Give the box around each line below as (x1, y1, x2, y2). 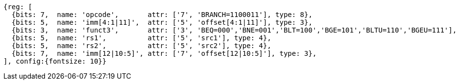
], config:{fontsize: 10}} (3, 57, 107, 65)
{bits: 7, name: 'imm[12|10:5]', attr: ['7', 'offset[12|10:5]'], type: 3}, (11, 50, 317, 57)
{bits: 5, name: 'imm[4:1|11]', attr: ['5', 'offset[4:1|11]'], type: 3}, (11, 18, 313, 26)
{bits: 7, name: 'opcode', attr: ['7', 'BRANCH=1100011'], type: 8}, (11, 11, 313, 18)
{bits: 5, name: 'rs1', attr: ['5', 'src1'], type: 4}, (11, 34, 271, 42)
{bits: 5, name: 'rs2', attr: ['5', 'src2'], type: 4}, (11, 42, 271, 50)
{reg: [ (3, 3, 33, 11)
